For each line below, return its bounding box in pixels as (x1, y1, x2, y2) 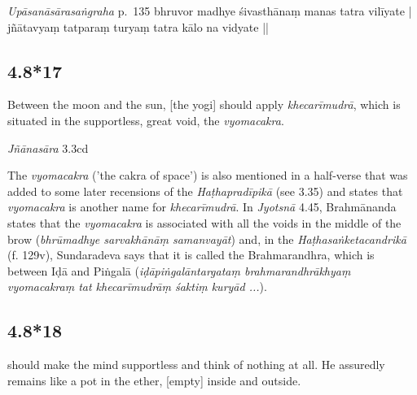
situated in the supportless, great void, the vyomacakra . (7, 111, 284, 128)
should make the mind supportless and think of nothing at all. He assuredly (7, 356, 385, 373)
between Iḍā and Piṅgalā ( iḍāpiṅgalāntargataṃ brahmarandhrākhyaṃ (7, 262, 351, 279)
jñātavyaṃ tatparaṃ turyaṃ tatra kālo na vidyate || (7, 18, 269, 35)
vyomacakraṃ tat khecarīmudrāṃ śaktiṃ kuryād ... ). (7, 278, 267, 295)
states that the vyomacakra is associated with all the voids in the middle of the (7, 214, 402, 231)
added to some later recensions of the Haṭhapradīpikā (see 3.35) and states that (7, 182, 403, 199)
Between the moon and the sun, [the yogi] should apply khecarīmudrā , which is (7, 96, 401, 113)
